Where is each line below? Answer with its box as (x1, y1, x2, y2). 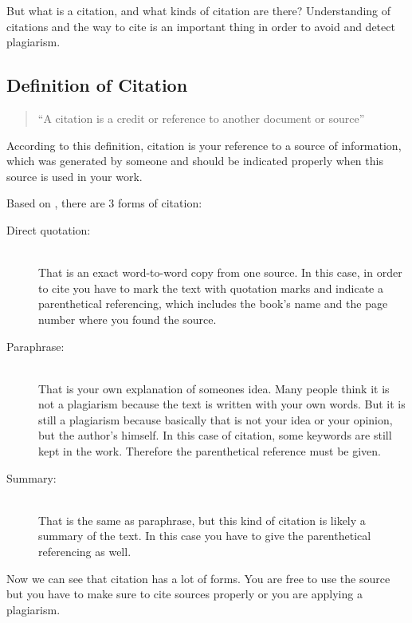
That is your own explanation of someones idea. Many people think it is (38, 380, 390, 396)
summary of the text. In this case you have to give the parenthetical (38, 527, 371, 544)
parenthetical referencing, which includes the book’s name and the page (38, 295, 388, 312)
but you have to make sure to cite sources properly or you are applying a (6, 586, 363, 602)
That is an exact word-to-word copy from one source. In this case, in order (38, 264, 402, 281)
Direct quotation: (6, 221, 91, 238)
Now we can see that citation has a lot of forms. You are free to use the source (6, 570, 390, 586)
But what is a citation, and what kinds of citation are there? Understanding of (6, 2, 391, 18)
